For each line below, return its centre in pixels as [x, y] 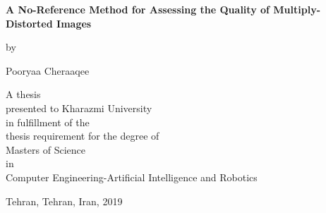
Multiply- [297, 9]
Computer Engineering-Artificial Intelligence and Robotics [132, 177]
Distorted [29, 23]
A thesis [23, 94]
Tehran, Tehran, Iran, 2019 [64, 201]
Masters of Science [46, 149]
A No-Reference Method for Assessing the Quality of [138, 9]
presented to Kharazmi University [79, 108]
